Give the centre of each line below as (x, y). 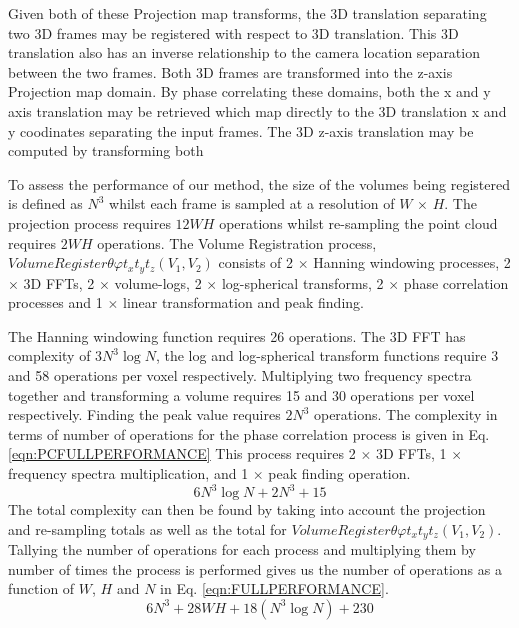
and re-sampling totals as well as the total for (147, 528)
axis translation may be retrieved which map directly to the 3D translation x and (257, 110)
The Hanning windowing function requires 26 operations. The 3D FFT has (237, 335)
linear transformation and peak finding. (243, 302)
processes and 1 (55, 302)
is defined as (45, 203)
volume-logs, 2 (158, 282)
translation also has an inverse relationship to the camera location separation (244, 52)
